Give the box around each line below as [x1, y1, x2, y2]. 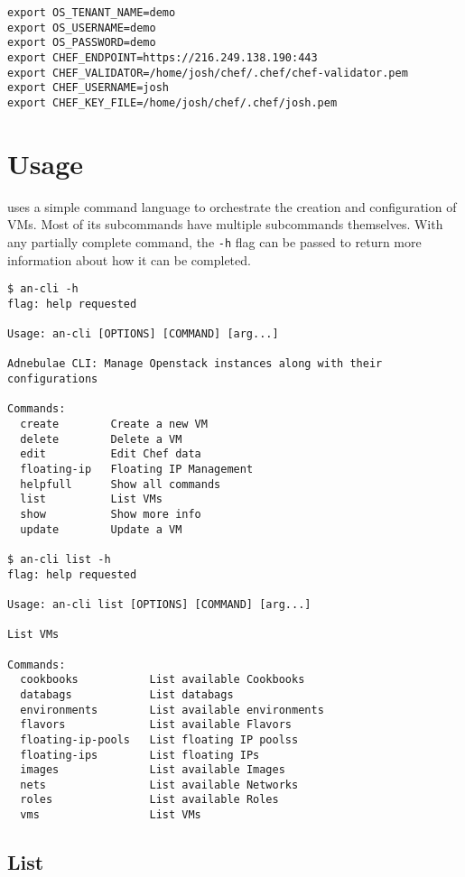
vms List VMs [20, 808, 201, 822]
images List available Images [20, 763, 285, 777]
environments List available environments [20, 703, 324, 716]
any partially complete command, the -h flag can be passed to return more [7, 232, 422, 251]
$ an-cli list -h [7, 552, 111, 566]
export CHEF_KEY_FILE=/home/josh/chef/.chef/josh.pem [7, 96, 338, 109]
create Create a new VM [20, 418, 208, 431]
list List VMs [20, 493, 163, 506]
